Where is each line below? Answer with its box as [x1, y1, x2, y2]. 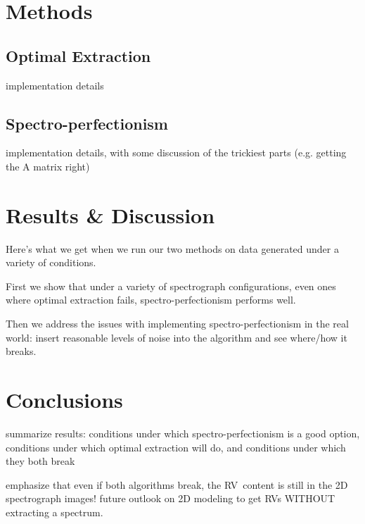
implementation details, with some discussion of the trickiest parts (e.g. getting [6, 145, 347, 160]
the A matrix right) [6, 158, 90, 173]
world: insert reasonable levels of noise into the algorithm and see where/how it [6, 330, 347, 344]
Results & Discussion [6, 200, 215, 229]
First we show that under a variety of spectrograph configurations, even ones [6, 278, 336, 293]
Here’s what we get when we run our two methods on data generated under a [6, 241, 339, 256]
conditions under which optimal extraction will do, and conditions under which [6, 439, 346, 454]
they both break [6, 454, 75, 468]
